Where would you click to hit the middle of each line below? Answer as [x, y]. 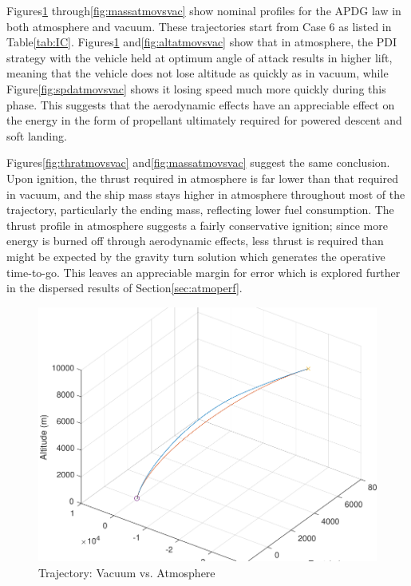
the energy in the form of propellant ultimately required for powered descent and [204, 120]
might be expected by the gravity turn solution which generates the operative [196, 256]
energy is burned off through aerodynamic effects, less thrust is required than [195, 241]
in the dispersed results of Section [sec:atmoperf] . [124, 288]
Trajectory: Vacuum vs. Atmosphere [127, 572]
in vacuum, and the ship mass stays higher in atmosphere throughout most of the [206, 194]
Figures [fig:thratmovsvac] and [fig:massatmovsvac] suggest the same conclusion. [198, 162]
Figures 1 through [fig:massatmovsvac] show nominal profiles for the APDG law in [204, 10]
